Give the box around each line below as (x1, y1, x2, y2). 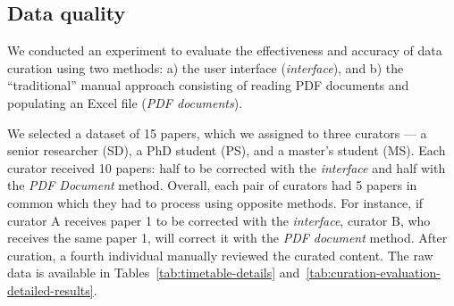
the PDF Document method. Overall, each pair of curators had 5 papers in (7, 176, 417, 194)
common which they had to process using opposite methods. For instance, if (7, 193, 424, 211)
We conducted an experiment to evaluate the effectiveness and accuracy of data (7, 41, 442, 60)
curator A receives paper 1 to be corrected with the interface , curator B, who (7, 211, 431, 229)
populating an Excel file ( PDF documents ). (7, 93, 243, 112)
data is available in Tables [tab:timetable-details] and (7, 263, 300, 282)
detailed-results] (7, 280, 94, 299)
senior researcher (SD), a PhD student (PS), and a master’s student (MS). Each (7, 141, 446, 160)
